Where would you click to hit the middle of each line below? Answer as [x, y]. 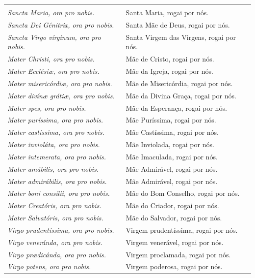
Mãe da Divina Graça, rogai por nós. [181, 95]
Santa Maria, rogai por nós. [167, 12]
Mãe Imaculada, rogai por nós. [172, 156]
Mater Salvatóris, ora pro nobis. [55, 218]
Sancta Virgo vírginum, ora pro [54, 37]
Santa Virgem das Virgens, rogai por [181, 37]
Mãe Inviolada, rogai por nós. [170, 144]
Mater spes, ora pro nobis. [47, 108]
